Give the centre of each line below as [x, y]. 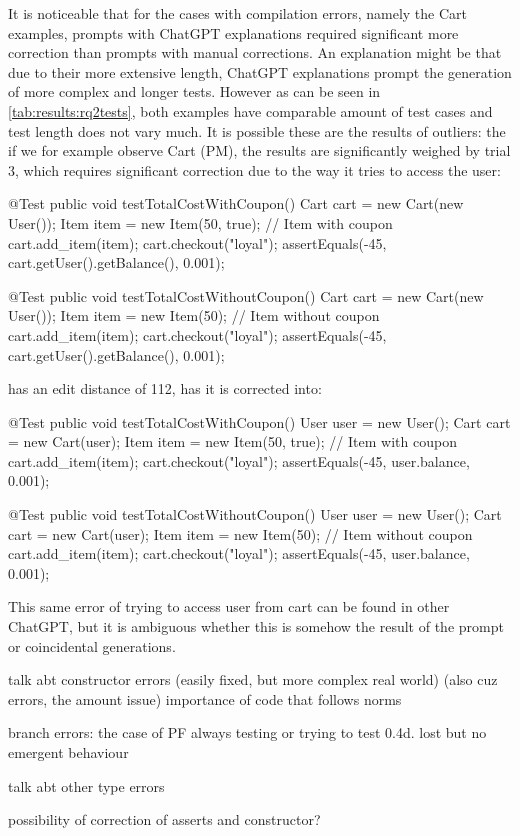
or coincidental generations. [92, 645]
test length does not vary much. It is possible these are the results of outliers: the [257, 130]
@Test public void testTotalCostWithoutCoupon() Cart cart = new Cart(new [246, 295]
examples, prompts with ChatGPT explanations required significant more [233, 32]
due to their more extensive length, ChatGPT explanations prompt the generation [260, 71]
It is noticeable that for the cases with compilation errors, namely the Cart [237, 13]
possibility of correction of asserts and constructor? [164, 819]
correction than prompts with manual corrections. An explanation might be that [255, 52]
